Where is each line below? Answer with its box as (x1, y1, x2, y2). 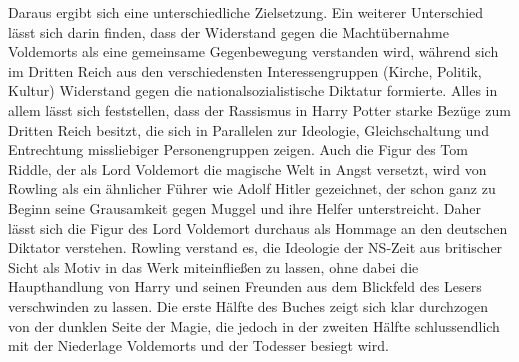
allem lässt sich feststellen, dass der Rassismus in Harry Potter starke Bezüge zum (8, 99, 511, 120)
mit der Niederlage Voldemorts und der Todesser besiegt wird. (8, 335, 389, 356)
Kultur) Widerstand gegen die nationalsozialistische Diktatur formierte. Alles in (8, 80, 498, 101)
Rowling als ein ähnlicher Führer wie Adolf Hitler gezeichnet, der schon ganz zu (8, 178, 496, 199)
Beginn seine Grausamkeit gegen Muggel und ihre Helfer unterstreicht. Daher (8, 197, 482, 218)
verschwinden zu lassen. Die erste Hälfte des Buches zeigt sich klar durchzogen (8, 295, 489, 316)
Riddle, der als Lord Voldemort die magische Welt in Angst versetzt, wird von (8, 158, 487, 179)
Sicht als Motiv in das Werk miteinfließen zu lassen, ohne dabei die (8, 256, 419, 277)
